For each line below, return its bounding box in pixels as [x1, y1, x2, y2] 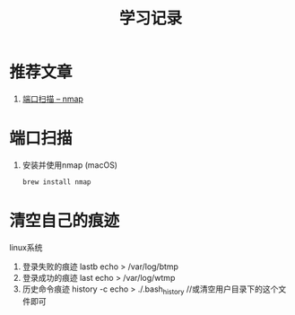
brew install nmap [22, 177, 91, 187]
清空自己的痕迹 [9, 210, 120, 231]
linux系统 [9, 241, 43, 252]
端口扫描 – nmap [22, 93, 83, 104]
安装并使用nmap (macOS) [22, 159, 118, 171]
